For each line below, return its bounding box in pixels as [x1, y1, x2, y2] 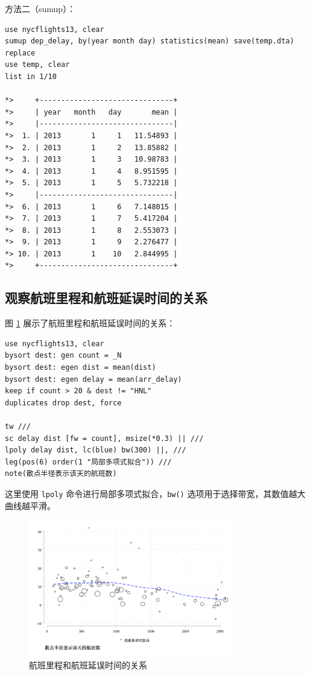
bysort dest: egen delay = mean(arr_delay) [5, 375, 182, 384]
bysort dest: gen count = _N [5, 351, 122, 360]
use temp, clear [5, 60, 70, 69]
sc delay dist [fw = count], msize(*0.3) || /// [5, 434, 204, 443]
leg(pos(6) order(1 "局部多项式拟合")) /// [5, 457, 172, 466]
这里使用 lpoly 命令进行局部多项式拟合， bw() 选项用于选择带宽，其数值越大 [5, 487, 306, 499]
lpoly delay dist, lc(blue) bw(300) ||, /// [5, 446, 186, 455]
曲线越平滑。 [5, 499, 55, 512]
